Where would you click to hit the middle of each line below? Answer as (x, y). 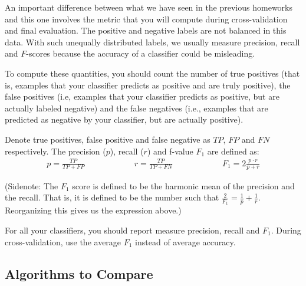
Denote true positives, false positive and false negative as (108, 139)
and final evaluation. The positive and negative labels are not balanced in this (146, 30)
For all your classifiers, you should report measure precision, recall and (132, 230)
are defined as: (233, 151)
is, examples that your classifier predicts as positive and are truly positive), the (148, 85)
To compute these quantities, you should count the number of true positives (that (152, 73)
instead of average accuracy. (185, 241)
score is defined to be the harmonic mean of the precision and (183, 185)
